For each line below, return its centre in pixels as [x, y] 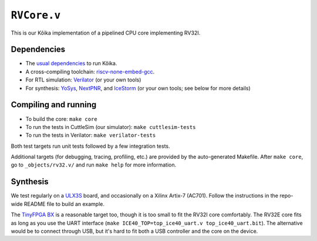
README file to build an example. [64, 204]
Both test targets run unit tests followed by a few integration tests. [90, 146]
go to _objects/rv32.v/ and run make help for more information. [93, 165]
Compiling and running [54, 105]
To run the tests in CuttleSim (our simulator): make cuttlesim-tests [111, 127]
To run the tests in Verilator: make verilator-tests [91, 135]
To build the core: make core [61, 119]
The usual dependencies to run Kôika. [71, 63]
